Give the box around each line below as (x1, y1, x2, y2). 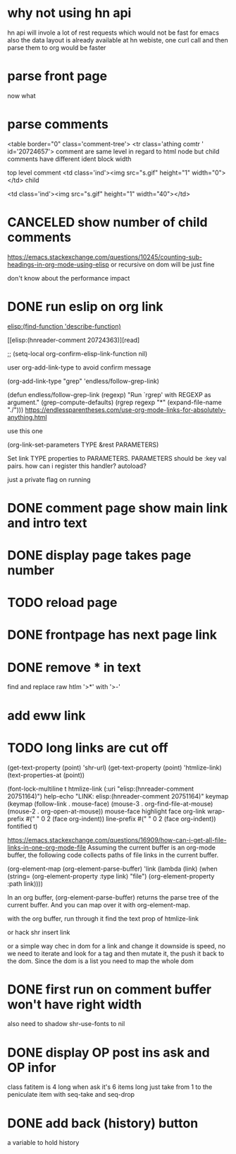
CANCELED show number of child (7, 214, 208, 230)
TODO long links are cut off (7, 740, 168, 755)
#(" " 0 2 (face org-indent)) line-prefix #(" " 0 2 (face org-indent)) (25, 814, 216, 823)
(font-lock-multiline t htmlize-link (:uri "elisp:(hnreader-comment (7, 784, 194, 793)
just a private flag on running (7, 475, 91, 483)
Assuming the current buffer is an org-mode (87, 843, 216, 852)
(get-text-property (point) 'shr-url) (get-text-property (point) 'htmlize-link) (7, 763, 222, 772)
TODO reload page (7, 595, 118, 611)
